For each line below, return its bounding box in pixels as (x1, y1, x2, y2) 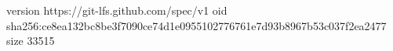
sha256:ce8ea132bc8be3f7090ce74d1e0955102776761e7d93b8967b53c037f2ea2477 (6, 17, 387, 33)
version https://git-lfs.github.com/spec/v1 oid (6, 2, 227, 18)
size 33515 (6, 32, 55, 49)
